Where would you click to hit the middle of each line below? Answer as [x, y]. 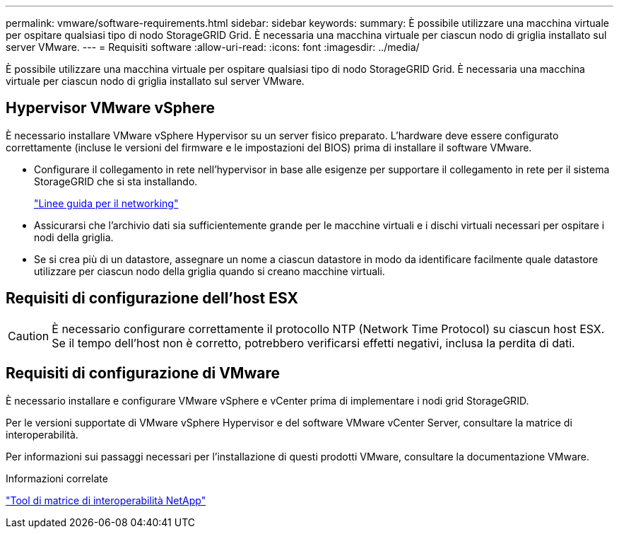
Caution [29, 336]
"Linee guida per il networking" [106, 203]
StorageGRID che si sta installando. [116, 181]
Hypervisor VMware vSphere [111, 108]
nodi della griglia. [74, 237]
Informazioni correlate [57, 478]
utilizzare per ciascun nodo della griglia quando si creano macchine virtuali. [210, 271]
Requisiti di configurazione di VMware [143, 373]
